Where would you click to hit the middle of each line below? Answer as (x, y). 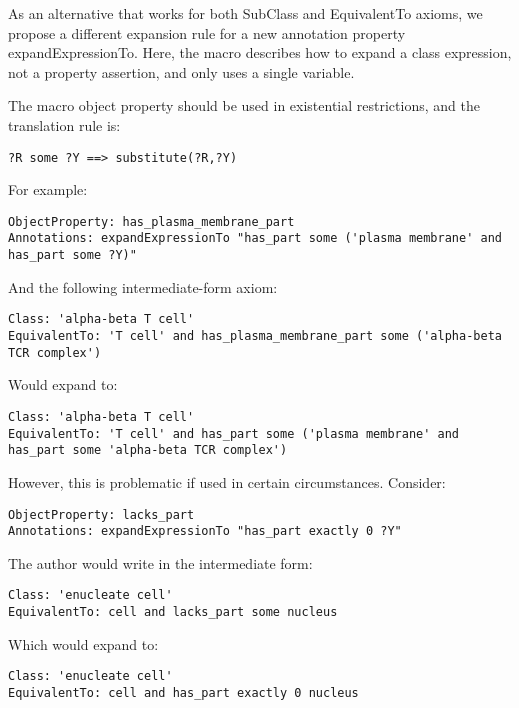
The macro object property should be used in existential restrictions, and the (244, 105)
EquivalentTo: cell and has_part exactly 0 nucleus (183, 692)
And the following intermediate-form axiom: (143, 286)
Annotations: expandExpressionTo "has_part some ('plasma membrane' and (255, 238)
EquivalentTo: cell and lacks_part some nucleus (173, 612)
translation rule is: (64, 124)
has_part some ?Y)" (72, 255)
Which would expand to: (83, 643)
